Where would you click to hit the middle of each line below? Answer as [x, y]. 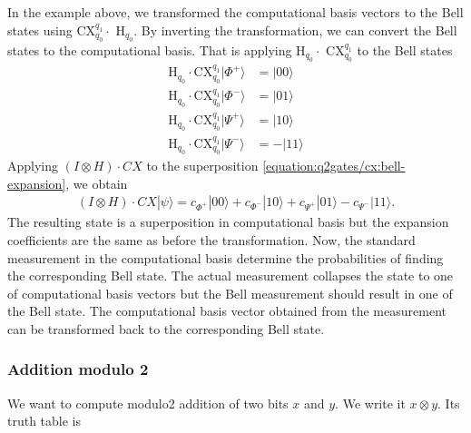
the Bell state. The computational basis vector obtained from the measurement [227, 311]
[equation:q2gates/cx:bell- [334, 166]
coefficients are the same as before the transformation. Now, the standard [211, 239]
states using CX [52, 30]
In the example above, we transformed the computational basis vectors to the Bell [235, 12]
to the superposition [202, 166]
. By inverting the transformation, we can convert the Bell [295, 30]
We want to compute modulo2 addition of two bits [148, 403]
